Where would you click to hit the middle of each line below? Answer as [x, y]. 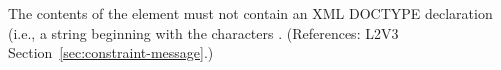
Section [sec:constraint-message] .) [111, 52]
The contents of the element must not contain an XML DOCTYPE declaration [250, 13]
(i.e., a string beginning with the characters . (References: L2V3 [203, 32]
